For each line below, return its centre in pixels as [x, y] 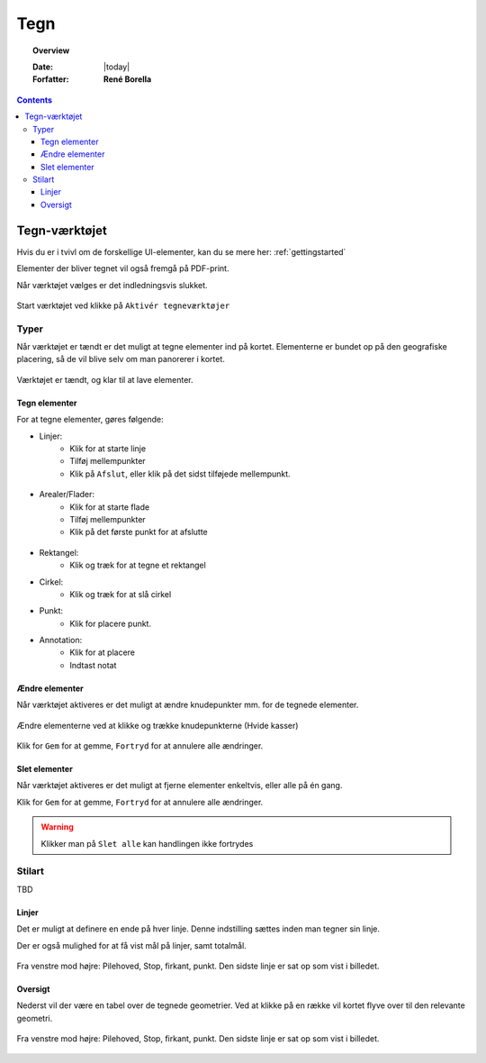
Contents [35, 100]
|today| [117, 67]
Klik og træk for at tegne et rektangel [138, 565]
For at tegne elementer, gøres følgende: [90, 420]
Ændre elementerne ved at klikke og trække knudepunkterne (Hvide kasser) [157, 725]
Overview [51, 50]
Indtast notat [93, 665]
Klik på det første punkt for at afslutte [139, 532]
